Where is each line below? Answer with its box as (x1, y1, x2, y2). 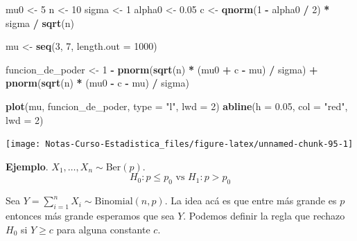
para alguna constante (56, 222, 150, 236)
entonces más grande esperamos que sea (6, 208, 175, 222)
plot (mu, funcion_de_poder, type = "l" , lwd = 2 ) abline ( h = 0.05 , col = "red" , (6, 98, 348, 113)
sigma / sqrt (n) (6, 15, 74, 30)
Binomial (94, 197, 133, 207)
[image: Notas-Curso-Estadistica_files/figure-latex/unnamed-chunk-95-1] (6, 139, 354, 150)
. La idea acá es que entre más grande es (164, 193, 337, 208)
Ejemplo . (6, 159, 49, 173)
